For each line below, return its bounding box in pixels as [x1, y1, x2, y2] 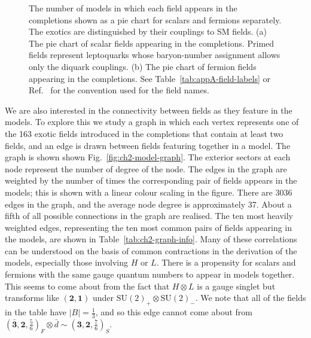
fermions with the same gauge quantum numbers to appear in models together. [5, 268, 295, 281]
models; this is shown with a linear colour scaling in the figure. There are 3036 [5, 185, 292, 198]
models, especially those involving [5, 256, 128, 269]
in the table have [5, 306, 67, 318]
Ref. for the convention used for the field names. [29, 84, 209, 96]
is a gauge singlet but [197, 279, 276, 292]
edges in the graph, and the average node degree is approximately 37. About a [5, 197, 292, 210]
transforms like [5, 291, 59, 304]
